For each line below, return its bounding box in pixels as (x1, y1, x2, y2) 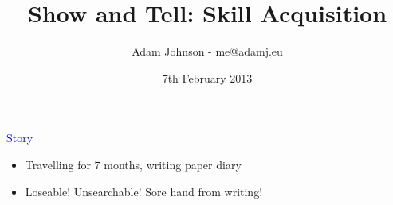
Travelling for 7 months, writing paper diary (25, 156, 242, 172)
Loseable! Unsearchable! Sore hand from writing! (25, 183, 263, 199)
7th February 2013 (162, 69, 253, 86)
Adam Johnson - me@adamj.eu (132, 43, 283, 60)
